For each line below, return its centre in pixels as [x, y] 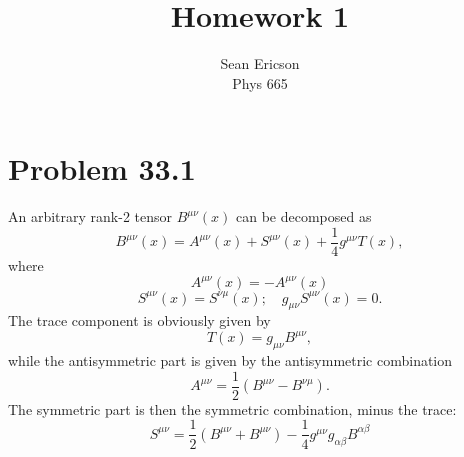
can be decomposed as [304, 216]
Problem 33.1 [102, 168]
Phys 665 [260, 82]
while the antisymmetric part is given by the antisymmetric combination [230, 360]
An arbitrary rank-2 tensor [90, 216]
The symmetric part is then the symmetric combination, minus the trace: [232, 408]
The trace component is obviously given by [139, 320]
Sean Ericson [260, 63]
